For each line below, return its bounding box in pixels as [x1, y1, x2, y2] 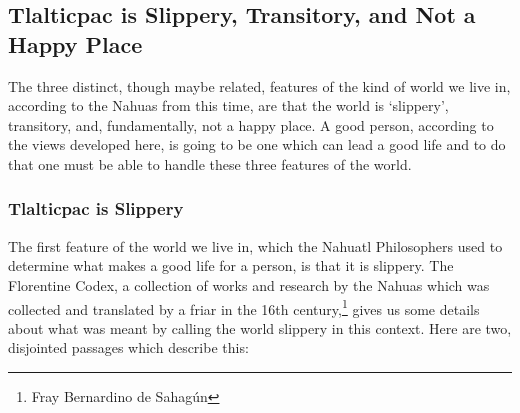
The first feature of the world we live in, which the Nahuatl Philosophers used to [8, 235, 503, 256]
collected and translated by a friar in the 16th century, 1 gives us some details [8, 295, 480, 319]
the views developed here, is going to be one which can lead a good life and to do [8, 134, 506, 155]
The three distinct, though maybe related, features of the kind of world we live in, [8, 75, 511, 96]
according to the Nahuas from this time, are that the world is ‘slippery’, [8, 95, 449, 116]
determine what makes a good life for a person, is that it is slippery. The [8, 255, 454, 276]
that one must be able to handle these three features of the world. [8, 153, 412, 174]
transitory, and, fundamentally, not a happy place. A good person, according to [8, 114, 494, 135]
